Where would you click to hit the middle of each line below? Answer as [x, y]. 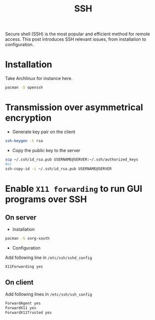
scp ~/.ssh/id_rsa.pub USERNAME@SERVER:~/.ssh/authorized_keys [72, 160]
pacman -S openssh [24, 87]
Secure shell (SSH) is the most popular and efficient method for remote [77, 34]
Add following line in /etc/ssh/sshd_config [49, 258]
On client [19, 282]
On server [21, 217]
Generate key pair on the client [44, 132]
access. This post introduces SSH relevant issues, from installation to [76, 39]
